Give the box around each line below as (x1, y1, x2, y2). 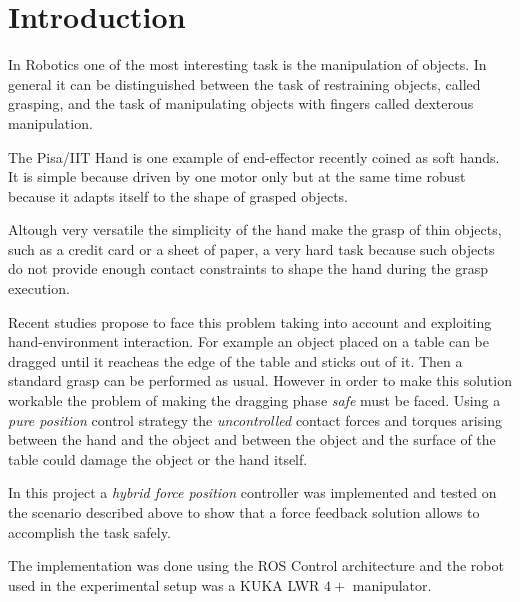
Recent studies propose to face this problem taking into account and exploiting (8, 311, 492, 332)
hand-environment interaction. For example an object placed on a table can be (8, 331, 489, 352)
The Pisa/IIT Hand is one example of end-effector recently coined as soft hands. (8, 146, 500, 167)
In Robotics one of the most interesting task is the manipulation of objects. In (8, 54, 487, 75)
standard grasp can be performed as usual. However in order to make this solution (8, 370, 512, 391)
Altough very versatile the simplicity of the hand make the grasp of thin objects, (8, 219, 502, 240)
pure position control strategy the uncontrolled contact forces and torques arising (8, 409, 502, 430)
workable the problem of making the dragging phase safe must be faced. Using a (8, 390, 501, 411)
